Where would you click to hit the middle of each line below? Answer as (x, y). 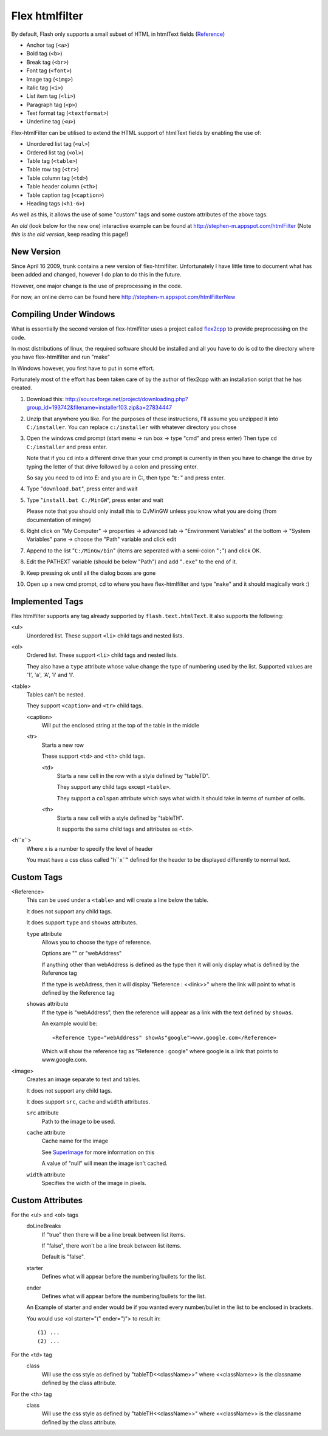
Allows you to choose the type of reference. (97, 943)
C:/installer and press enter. (67, 447)
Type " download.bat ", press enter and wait (82, 489)
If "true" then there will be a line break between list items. (113, 1234)
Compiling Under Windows (63, 314)
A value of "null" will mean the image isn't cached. (105, 1163)
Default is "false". (63, 1257)
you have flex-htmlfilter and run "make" (61, 357)
